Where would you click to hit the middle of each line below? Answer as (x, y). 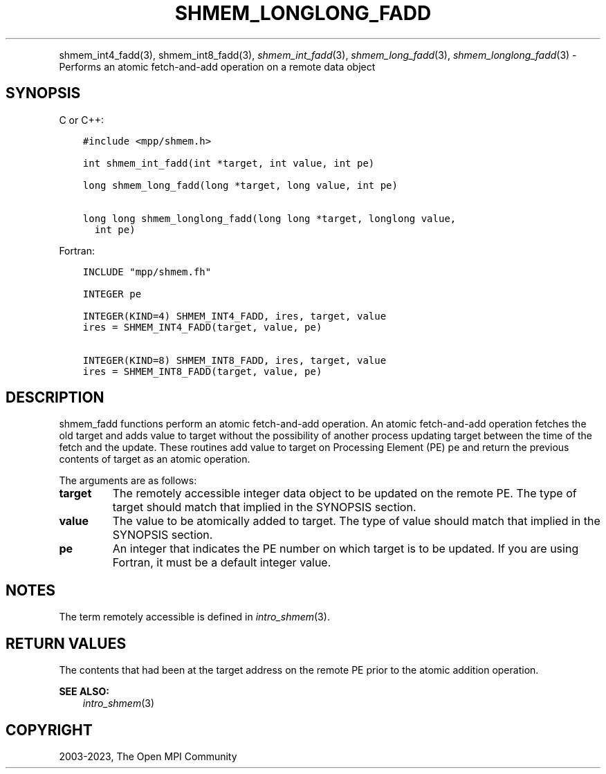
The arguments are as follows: (128, 481)
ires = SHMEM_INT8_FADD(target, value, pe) (202, 371)
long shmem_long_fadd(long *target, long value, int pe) (240, 185)
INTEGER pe (112, 294)
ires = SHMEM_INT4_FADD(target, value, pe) (202, 327)
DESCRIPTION (55, 398)
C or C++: (81, 120)
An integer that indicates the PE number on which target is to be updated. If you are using (346, 549)
